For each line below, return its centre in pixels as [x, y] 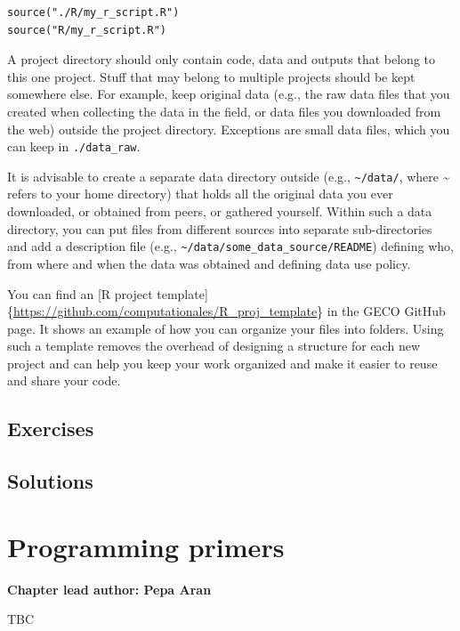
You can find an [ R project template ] [108, 293]
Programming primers [146, 546]
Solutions [50, 481]
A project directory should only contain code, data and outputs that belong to [221, 59]
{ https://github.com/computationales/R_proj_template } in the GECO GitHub [226, 311]
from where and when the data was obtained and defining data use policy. [209, 263]
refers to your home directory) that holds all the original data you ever [200, 194]
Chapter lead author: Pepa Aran [109, 589]
